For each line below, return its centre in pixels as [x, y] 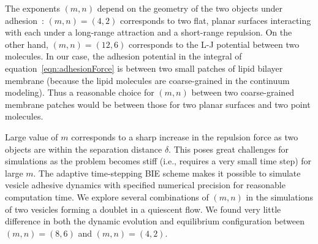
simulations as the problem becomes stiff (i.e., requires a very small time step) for [158, 161]
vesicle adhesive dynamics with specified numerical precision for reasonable [145, 185]
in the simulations [279, 196]
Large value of [32, 136]
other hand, [27, 44]
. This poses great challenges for [229, 149]
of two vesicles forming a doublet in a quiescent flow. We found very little [143, 209]
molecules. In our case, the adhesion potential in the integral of [123, 56]
